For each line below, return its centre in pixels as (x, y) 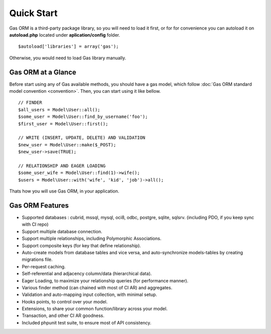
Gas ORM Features (39, 205)
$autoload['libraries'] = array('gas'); (69, 47)
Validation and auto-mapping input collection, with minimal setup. (90, 295)
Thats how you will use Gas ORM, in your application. (64, 191)
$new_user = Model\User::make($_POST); (67, 145)
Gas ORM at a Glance (43, 72)
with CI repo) (35, 224)
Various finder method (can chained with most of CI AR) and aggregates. (97, 287)
